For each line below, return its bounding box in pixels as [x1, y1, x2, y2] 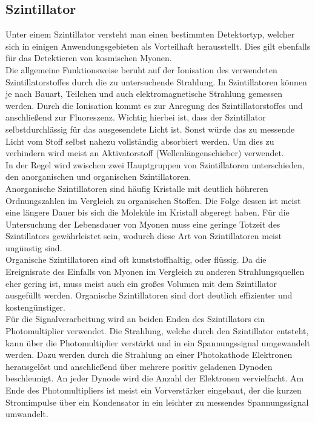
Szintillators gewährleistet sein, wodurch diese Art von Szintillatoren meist [5, 229, 282, 242]
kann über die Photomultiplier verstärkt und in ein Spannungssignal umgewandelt [5, 336, 311, 349]
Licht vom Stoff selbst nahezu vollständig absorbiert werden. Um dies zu [5, 134, 274, 147]
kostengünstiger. [5, 300, 65, 313]
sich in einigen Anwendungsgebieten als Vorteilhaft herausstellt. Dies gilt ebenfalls [5, 39, 311, 52]
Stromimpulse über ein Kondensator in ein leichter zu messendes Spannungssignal [5, 395, 309, 408]
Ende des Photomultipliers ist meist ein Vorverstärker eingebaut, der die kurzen [5, 384, 302, 397]
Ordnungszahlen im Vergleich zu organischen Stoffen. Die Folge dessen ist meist [5, 194, 301, 206]
